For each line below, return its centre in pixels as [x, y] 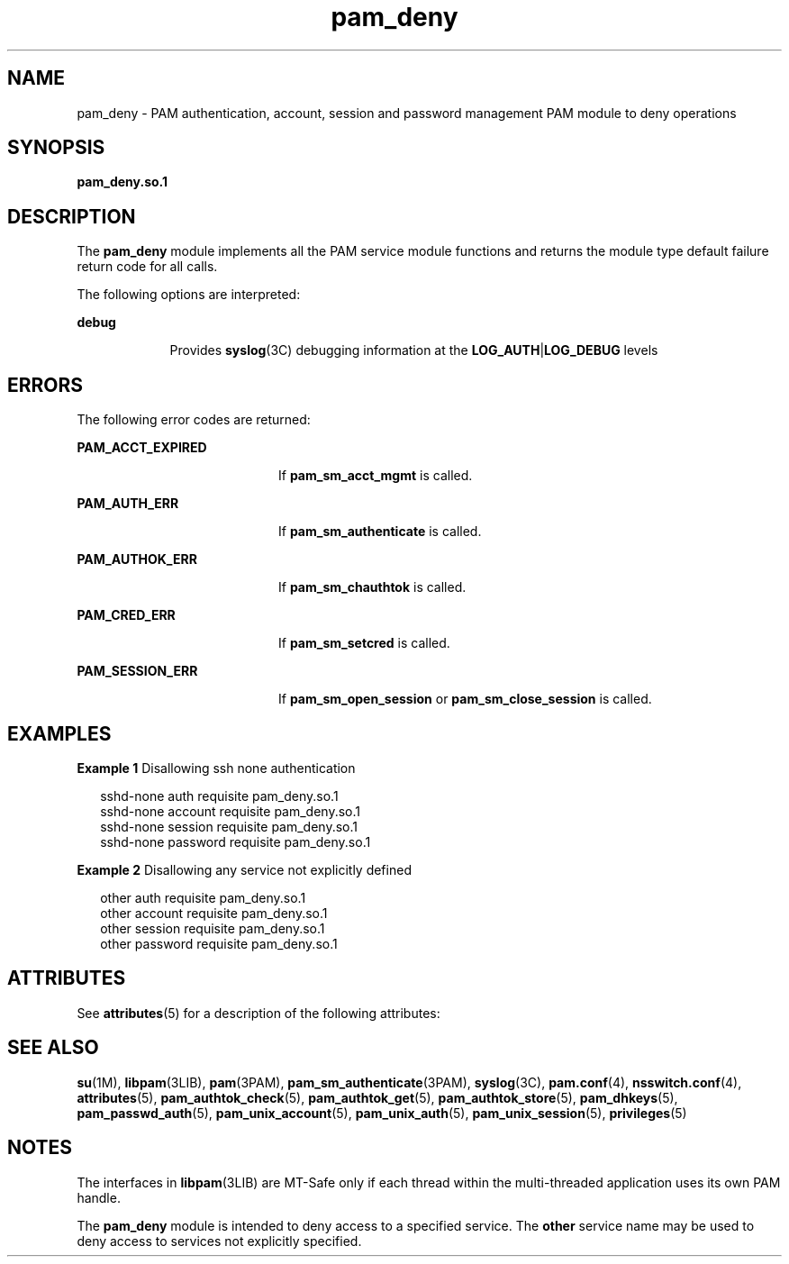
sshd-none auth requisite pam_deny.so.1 [219, 796]
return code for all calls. [147, 267]
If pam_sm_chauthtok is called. [372, 587]
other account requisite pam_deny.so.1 [214, 913]
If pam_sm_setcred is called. [364, 643]
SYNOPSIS [56, 148]
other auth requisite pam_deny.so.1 [203, 897]
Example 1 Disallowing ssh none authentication [216, 768]
